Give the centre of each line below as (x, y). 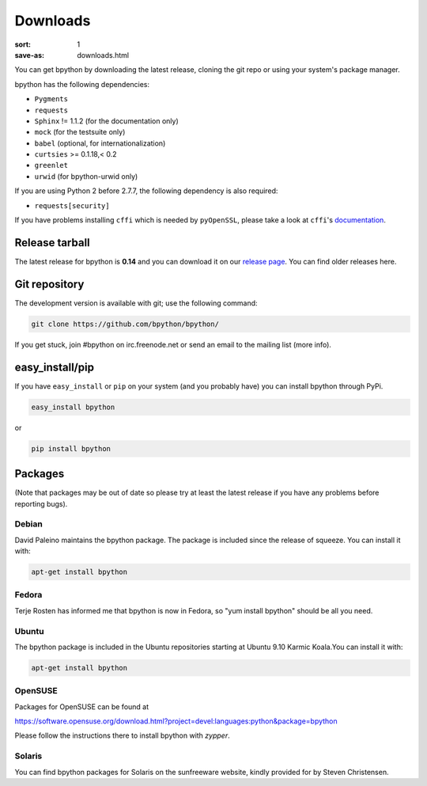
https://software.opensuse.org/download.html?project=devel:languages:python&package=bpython (176, 721)
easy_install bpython (73, 407)
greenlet (51, 165)
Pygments (51, 99)
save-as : (30, 55)
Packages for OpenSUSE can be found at (82, 706)
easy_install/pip (55, 367)
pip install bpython (71, 448)
